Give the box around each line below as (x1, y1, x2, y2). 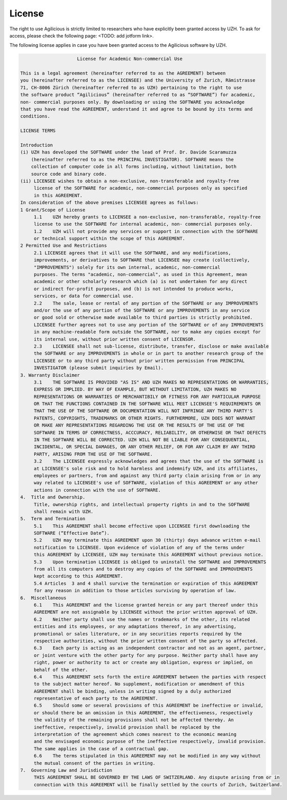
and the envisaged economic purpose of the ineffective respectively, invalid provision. (33, 738, 266, 745)
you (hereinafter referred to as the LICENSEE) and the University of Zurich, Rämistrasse (20, 78, 256, 83)
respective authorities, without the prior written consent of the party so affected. (33, 638, 258, 644)
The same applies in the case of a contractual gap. (33, 746, 169, 752)
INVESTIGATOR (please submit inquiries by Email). (33, 365, 164, 371)
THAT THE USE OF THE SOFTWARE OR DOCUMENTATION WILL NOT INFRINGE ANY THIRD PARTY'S (33, 408, 253, 414)
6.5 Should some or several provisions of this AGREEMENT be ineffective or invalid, (33, 702, 264, 709)
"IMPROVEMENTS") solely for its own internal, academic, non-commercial (33, 264, 220, 270)
